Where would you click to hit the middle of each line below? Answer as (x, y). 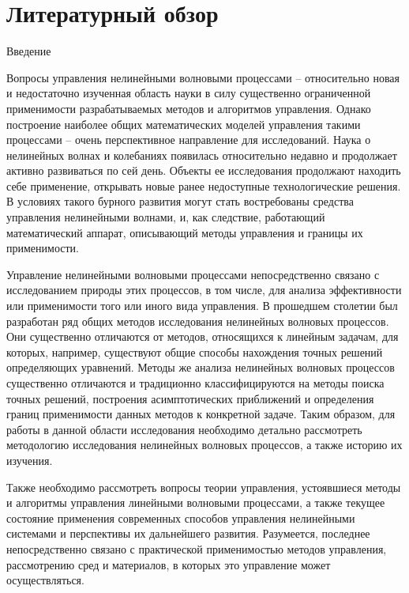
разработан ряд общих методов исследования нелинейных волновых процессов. (198, 321)
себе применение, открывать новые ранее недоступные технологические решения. (204, 185)
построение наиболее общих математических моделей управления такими (184, 124)
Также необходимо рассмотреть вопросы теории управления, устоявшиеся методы (204, 487)
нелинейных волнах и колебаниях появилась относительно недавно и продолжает (202, 155)
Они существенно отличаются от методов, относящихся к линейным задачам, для (203, 336)
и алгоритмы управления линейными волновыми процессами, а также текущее (196, 502)
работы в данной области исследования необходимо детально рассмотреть (184, 429)
